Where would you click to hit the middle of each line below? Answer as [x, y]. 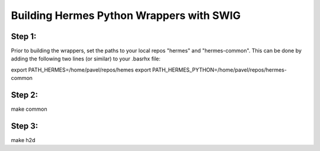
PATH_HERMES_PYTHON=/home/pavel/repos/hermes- [219, 70]
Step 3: [25, 126]
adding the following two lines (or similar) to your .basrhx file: [86, 59]
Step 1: [24, 36]
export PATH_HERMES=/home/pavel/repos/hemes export [81, 70]
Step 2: [25, 95]
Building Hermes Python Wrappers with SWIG [126, 15]
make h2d [23, 140]
